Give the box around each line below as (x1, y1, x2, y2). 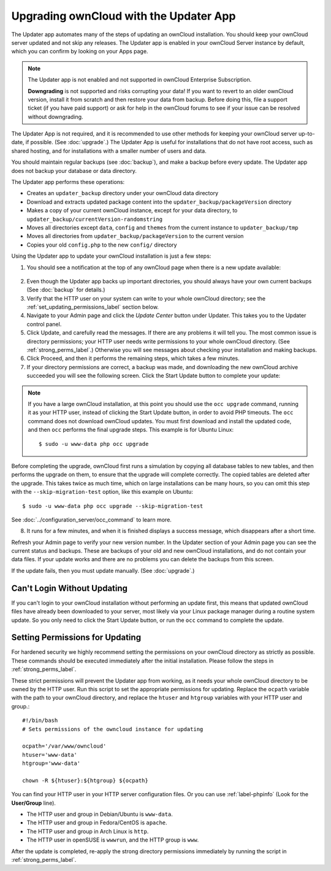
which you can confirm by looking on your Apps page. (11, 48, 148, 55)
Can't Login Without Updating (11, 583, 128, 593)
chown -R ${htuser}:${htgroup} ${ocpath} (22, 777, 148, 784)
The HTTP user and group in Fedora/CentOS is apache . (26, 819, 168, 826)
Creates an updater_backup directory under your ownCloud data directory (26, 190, 219, 197)
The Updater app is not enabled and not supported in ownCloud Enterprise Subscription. (28, 76, 252, 83)
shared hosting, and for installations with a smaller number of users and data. (11, 147, 207, 155)
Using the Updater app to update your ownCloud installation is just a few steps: (11, 252, 211, 260)
